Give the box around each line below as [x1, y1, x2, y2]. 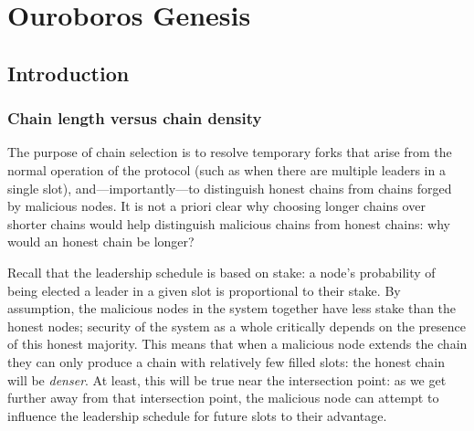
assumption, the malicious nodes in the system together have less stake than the [7, 299, 457, 318]
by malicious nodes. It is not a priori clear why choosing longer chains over [7, 196, 426, 215]
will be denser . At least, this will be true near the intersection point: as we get [7, 370, 447, 389]
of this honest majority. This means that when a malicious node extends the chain [7, 334, 468, 353]
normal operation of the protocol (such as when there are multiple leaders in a [7, 160, 446, 179]
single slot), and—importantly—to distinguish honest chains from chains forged [7, 178, 452, 197]
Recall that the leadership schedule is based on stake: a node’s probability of [7, 262, 436, 281]
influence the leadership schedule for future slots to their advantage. [7, 405, 387, 425]
